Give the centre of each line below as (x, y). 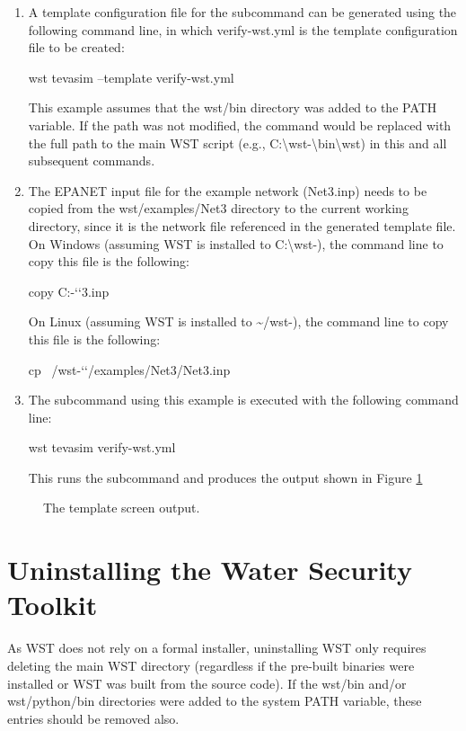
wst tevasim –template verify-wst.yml (131, 77)
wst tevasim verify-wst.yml (102, 447)
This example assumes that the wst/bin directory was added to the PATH (233, 107)
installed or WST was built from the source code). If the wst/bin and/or (207, 683)
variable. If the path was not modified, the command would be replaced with (240, 125)
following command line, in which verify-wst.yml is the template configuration (243, 29)
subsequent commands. (92, 160)
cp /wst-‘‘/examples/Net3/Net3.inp (129, 369)
